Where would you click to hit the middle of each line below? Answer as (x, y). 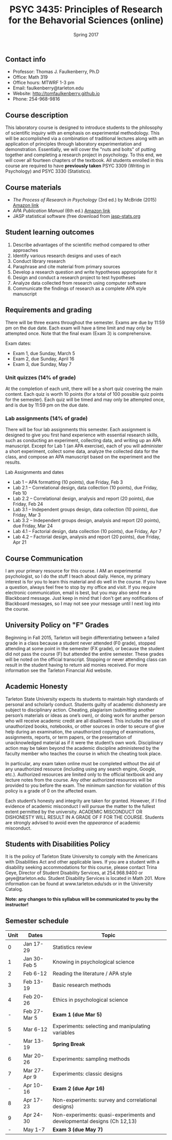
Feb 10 (20, 493)
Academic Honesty (37, 686)
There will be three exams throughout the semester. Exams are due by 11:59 (85, 322)
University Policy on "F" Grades (57, 625)
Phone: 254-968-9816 (36, 99)
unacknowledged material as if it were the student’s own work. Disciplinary (84, 742)
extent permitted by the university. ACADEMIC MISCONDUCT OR (74, 812)
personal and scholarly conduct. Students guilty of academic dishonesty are (86, 704)
